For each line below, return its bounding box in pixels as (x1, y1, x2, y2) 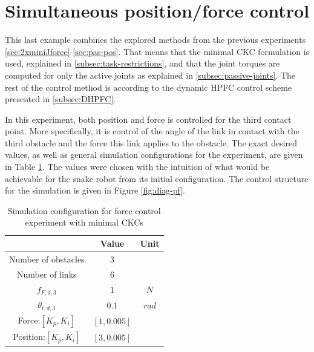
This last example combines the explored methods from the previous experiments (5, 33, 306, 46)
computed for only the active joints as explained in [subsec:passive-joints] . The (5, 68, 296, 81)
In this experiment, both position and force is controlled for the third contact (5, 112, 292, 125)
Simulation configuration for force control (7, 204, 161, 217)
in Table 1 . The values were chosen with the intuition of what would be (5, 160, 270, 173)
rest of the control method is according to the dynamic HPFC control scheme (5, 80, 292, 93)
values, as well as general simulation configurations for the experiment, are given (5, 148, 303, 161)
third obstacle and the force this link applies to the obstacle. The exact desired (5, 136, 298, 149)
